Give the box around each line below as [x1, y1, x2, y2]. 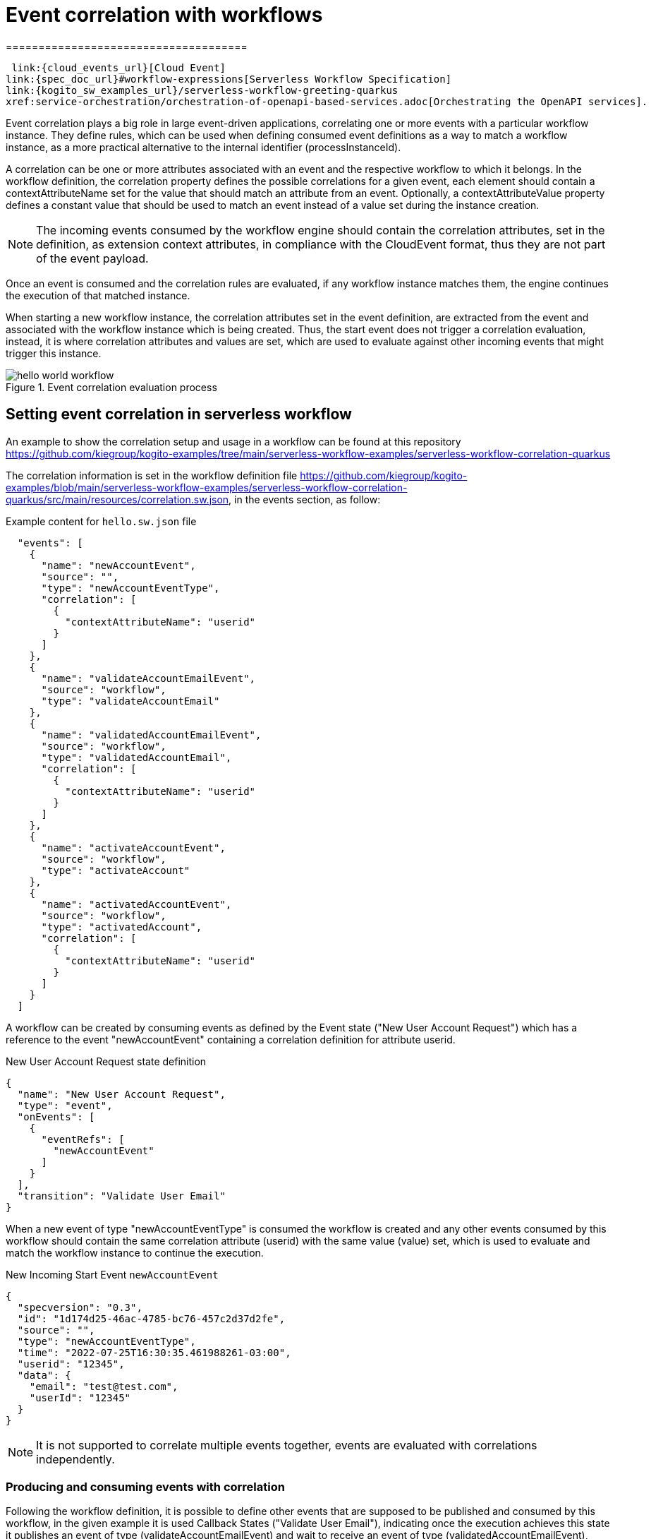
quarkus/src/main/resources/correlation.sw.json [6, 493, 229, 505]
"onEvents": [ [17, 1110, 95, 1122]
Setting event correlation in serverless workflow [6, 405, 352, 424]
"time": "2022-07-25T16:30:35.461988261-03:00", [17, 1346, 291, 1358]
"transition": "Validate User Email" [17, 1190, 226, 1202]
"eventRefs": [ [41, 1133, 125, 1145]
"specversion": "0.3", [17, 1301, 142, 1313]
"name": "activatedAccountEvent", [41, 898, 232, 910]
